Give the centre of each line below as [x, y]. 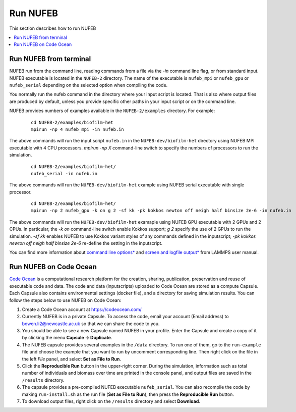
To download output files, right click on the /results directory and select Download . [111, 401]
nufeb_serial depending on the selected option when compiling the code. [88, 85]
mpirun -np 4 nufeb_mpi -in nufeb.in [78, 129]
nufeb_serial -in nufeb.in [64, 173]
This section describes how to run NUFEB [53, 28]
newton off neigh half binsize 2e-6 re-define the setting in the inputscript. [86, 243]
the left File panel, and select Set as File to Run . [71, 359]
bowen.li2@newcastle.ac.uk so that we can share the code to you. [91, 324]
